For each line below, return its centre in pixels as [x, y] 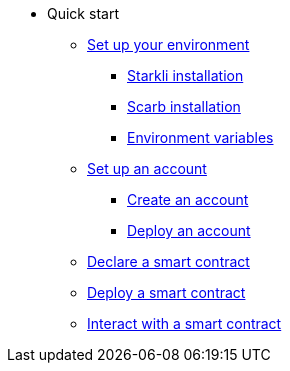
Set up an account [147, 168]
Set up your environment [168, 44]
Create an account [188, 199]
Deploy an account [189, 230]
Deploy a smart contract [166, 292]
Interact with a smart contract [184, 323]
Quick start [83, 13]
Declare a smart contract [168, 261]
